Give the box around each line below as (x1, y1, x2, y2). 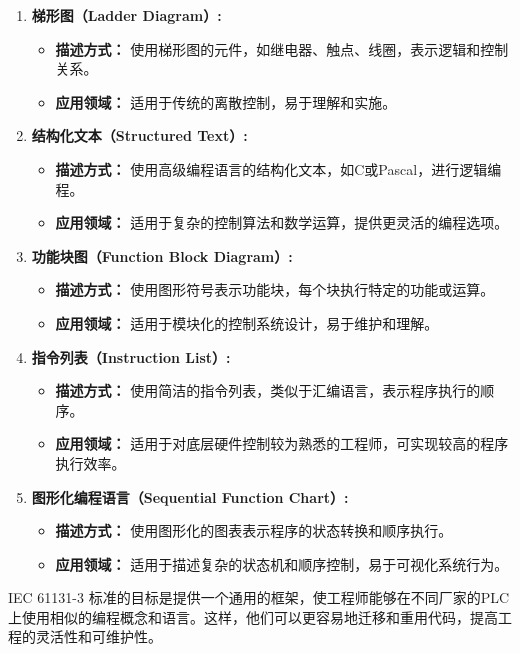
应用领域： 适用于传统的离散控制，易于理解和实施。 (55, 91, 397, 112)
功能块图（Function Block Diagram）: (31, 245, 293, 266)
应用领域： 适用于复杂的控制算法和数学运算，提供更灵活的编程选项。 (55, 212, 509, 233)
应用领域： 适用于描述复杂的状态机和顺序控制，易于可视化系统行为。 (55, 553, 509, 574)
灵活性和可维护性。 (35, 626, 162, 647)
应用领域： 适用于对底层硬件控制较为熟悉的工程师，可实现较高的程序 (55, 433, 509, 454)
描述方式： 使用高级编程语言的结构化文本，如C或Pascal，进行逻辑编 (55, 158, 502, 179)
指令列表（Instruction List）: (31, 346, 231, 367)
